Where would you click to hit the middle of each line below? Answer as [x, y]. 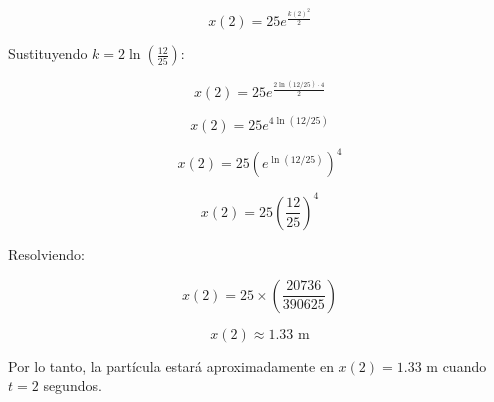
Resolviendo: [46, 253]
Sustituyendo [48, 53]
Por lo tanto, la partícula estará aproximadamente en [171, 365]
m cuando [456, 365]
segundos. [72, 385]
